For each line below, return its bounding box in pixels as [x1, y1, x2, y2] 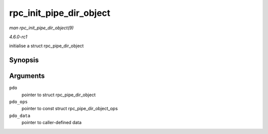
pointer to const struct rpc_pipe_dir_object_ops [21, 106, 118, 112]
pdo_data [9, 113, 31, 119]
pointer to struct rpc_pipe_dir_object [21, 92, 96, 98]
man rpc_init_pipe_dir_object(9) [9, 25, 74, 31]
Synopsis [9, 56, 39, 65]
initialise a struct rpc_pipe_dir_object [9, 43, 84, 49]
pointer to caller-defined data [21, 120, 82, 126]
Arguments [9, 72, 45, 80]
